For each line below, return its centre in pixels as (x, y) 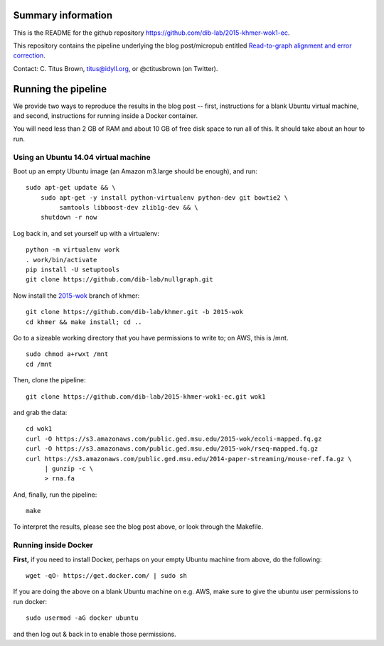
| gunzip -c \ (69, 468)
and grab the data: (40, 412)
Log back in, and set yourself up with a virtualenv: (86, 233)
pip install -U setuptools (73, 270)
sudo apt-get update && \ (71, 188)
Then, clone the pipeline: (49, 380)
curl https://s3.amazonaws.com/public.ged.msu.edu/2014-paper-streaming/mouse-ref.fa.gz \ (189, 459)
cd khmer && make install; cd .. (84, 322)
